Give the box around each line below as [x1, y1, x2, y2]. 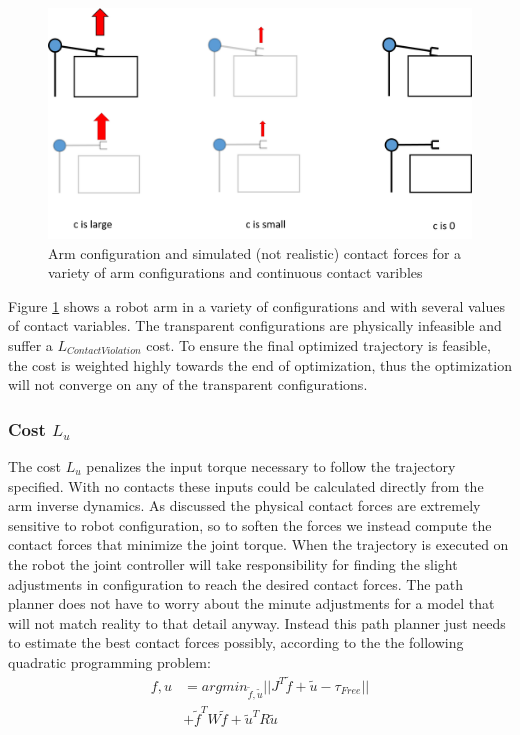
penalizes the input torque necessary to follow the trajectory [86, 456, 456, 477]
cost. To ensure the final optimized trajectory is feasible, [146, 335, 491, 356]
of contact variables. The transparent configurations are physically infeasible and [8, 315, 502, 336]
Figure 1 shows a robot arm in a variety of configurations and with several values [8, 295, 506, 316]
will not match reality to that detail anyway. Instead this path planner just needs [8, 612, 506, 633]
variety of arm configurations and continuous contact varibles [48, 262, 423, 283]
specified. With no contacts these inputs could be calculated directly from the [8, 475, 484, 496]
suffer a [8, 335, 53, 356]
